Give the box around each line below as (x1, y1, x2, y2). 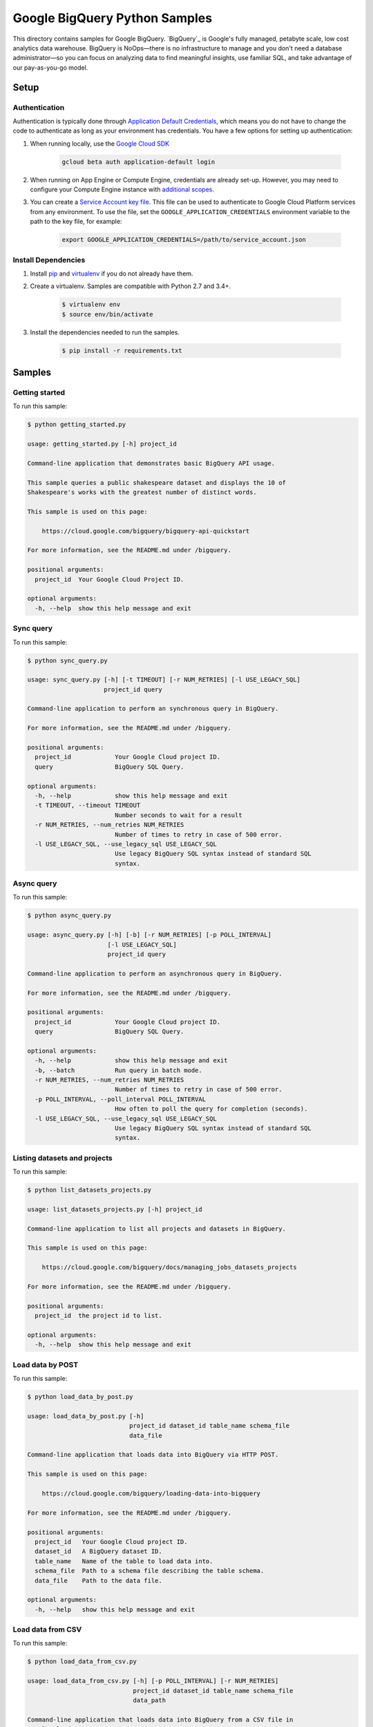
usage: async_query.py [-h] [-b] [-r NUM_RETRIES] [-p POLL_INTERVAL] (27, 931, 272, 939)
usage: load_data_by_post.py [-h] (27, 1412, 144, 1420)
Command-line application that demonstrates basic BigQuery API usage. (27, 459, 276, 467)
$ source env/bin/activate (61, 310, 153, 318)
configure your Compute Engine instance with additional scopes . (30, 185, 214, 193)
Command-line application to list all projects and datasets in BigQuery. (27, 1225, 287, 1232)
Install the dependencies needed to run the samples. (30, 328, 180, 336)
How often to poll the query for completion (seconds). (114, 1105, 308, 1113)
